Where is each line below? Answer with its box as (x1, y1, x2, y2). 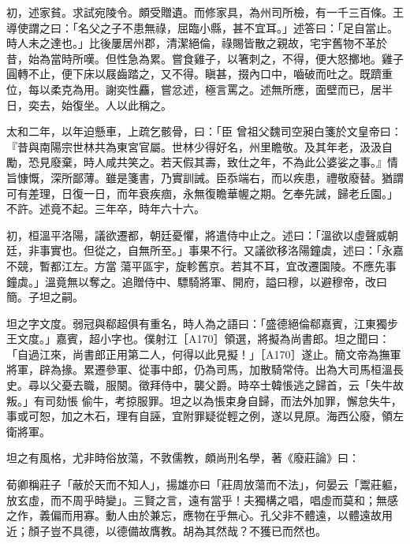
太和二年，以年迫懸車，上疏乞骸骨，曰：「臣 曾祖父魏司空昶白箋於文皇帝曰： (6, 123, 402, 140)
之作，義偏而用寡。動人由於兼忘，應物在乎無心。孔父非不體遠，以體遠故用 (6, 507, 393, 524)
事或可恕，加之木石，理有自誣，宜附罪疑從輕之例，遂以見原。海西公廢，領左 (6, 408, 404, 424)
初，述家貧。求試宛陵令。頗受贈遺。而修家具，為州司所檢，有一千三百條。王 (6, 4, 404, 20)
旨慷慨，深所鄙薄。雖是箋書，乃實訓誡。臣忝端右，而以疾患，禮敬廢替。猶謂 (6, 169, 404, 185)
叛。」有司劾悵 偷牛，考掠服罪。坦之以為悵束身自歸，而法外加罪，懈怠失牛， (6, 392, 402, 408)
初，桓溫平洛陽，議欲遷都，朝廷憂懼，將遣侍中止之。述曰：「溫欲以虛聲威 (6, 226, 387, 243)
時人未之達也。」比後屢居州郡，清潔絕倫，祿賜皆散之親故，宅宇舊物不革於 (6, 35, 387, 51)
